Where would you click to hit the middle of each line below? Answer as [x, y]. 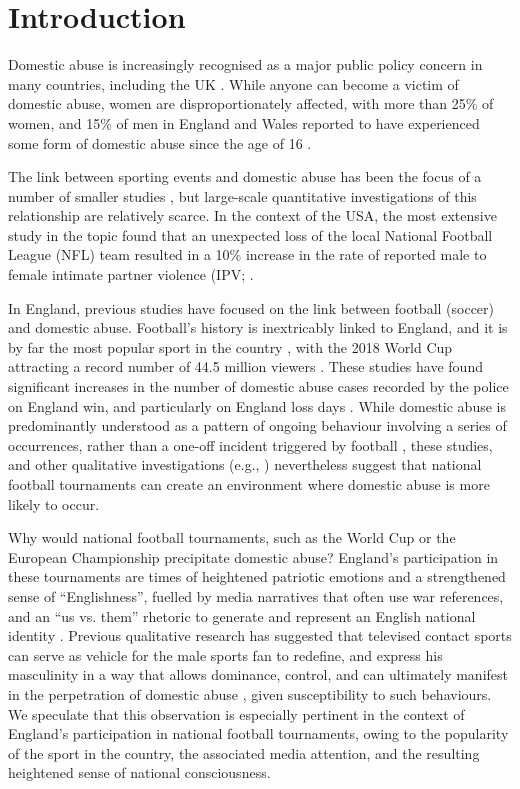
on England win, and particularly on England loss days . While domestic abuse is [257, 405]
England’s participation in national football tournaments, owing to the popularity [258, 733]
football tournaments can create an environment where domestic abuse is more [249, 484]
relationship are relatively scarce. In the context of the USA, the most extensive [252, 215]
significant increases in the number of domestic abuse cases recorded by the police [258, 386]
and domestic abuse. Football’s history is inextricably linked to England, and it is [258, 327]
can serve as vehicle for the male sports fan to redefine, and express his [225, 654]
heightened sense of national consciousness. [139, 772]
